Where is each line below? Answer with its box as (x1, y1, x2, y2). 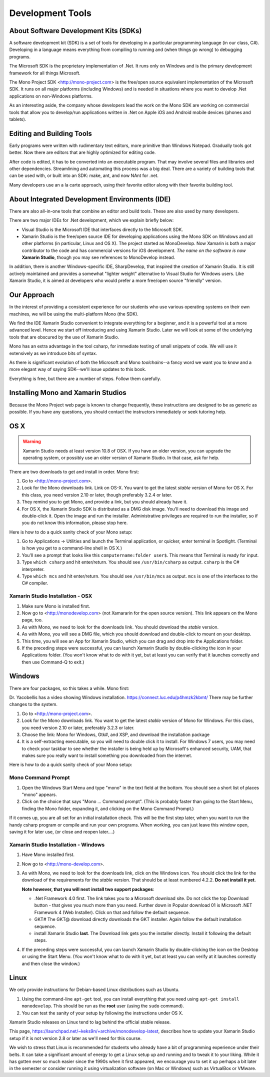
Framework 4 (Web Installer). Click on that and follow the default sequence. (34, 909, 190, 915)
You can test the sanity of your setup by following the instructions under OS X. (21, 1010, 183, 1016)
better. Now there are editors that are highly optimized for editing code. (9, 149, 156, 155)
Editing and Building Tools (9, 129, 92, 137)
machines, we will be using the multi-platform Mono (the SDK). (9, 310, 138, 317)
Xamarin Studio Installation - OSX (9, 592, 92, 599)
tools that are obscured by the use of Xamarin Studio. (9, 334, 119, 340)
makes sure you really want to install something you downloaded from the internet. (21, 752, 192, 758)
